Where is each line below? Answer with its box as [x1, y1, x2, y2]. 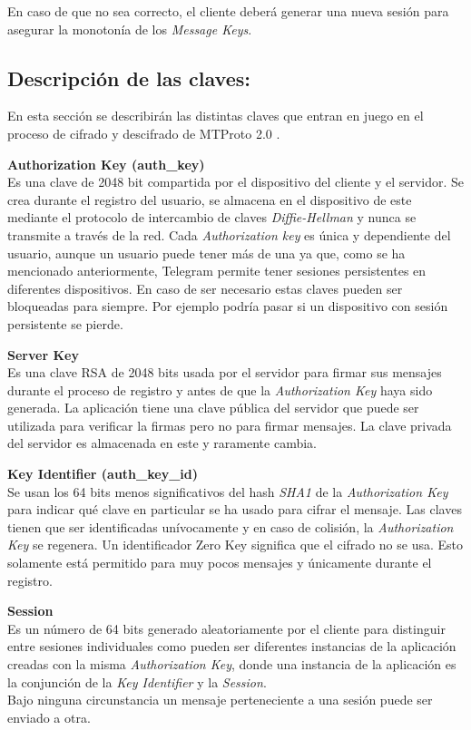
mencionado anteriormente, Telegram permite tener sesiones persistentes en [7, 261, 427, 280]
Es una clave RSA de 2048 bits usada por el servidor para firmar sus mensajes [7, 363, 442, 382]
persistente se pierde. [7, 314, 123, 333]
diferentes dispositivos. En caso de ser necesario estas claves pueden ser [7, 278, 403, 297]
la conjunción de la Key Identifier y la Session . [7, 672, 267, 691]
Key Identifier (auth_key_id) [7, 464, 198, 483]
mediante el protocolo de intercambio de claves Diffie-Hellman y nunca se [7, 208, 417, 227]
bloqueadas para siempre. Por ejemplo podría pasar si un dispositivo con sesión [7, 297, 448, 316]
